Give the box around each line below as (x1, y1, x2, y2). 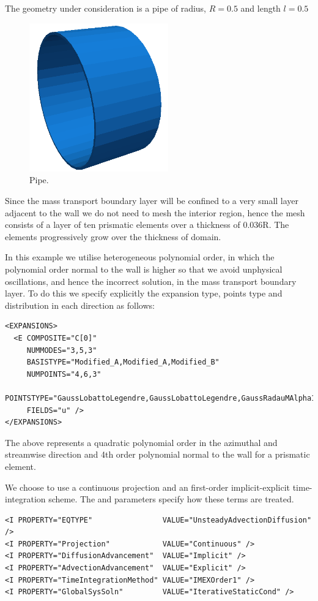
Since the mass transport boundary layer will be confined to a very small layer (5, 194, 299, 207)
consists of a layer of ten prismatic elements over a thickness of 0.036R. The (5, 218, 289, 231)
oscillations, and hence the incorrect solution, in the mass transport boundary (5, 274, 297, 287)
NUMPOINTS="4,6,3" (26, 369, 102, 379)
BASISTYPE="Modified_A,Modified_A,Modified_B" (26, 358, 220, 367)
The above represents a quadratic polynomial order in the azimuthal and (5, 436, 278, 448)
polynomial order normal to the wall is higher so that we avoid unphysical (5, 263, 283, 275)
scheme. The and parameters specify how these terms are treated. (48, 493, 294, 505)
